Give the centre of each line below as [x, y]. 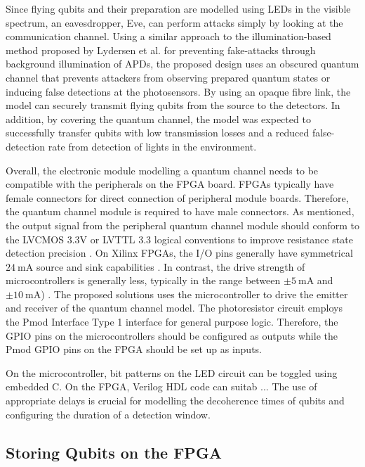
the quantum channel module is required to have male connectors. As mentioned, [180, 211]
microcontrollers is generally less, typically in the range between [143, 280]
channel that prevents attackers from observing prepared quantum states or [168, 77]
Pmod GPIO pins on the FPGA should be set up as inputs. [134, 349]
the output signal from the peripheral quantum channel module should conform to [182, 225]
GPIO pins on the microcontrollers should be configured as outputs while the [172, 335]
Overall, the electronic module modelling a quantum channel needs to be [162, 170]
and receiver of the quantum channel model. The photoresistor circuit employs [174, 308]
